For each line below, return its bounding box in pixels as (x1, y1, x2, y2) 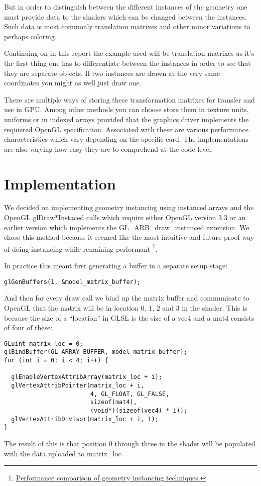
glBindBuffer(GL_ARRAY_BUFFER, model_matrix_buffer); (4, 348, 188, 356)
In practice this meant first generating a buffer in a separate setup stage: (4, 260, 228, 271)
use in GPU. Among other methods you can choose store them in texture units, (4, 104, 249, 115)
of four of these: (4, 322, 53, 333)
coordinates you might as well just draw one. (4, 77, 142, 88)
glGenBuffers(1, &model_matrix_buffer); (4, 278, 141, 285)
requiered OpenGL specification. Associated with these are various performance (4, 124, 249, 134)
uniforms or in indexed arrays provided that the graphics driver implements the (4, 114, 249, 124)
